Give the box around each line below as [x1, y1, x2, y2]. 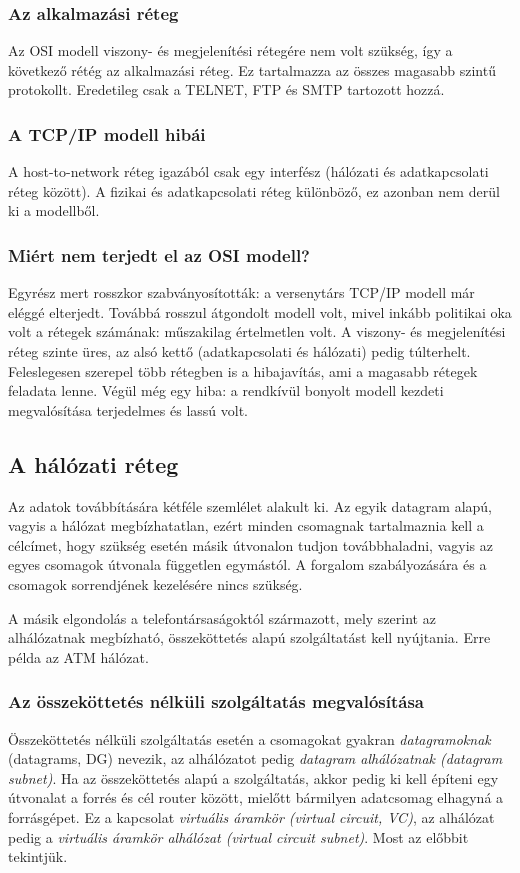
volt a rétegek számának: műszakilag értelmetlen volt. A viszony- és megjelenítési [8, 321, 506, 342]
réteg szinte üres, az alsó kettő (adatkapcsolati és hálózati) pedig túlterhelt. [8, 341, 471, 361]
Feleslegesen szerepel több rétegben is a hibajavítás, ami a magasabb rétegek [8, 360, 478, 381]
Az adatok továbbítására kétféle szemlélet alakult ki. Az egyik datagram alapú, [8, 495, 492, 516]
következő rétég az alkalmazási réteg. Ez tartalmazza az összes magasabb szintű [8, 59, 496, 80]
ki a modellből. [8, 200, 100, 221]
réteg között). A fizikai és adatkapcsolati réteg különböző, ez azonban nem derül [8, 180, 500, 201]
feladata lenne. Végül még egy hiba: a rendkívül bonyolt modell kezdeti [8, 380, 444, 401]
